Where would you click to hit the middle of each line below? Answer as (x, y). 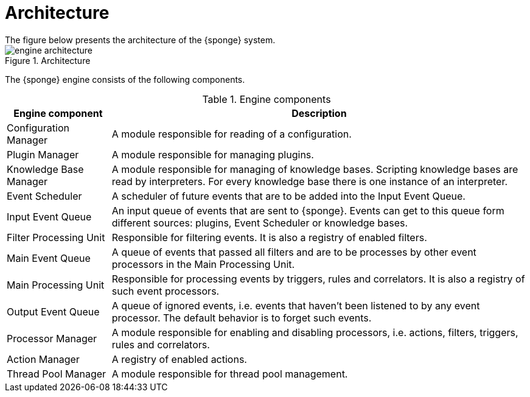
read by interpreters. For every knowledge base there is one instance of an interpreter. (310, 181)
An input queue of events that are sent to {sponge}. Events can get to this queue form (308, 210)
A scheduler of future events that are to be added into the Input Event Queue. (288, 196)
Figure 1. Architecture (48, 60)
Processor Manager (52, 338)
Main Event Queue (49, 258)
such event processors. (166, 291)
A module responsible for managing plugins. (213, 154)
